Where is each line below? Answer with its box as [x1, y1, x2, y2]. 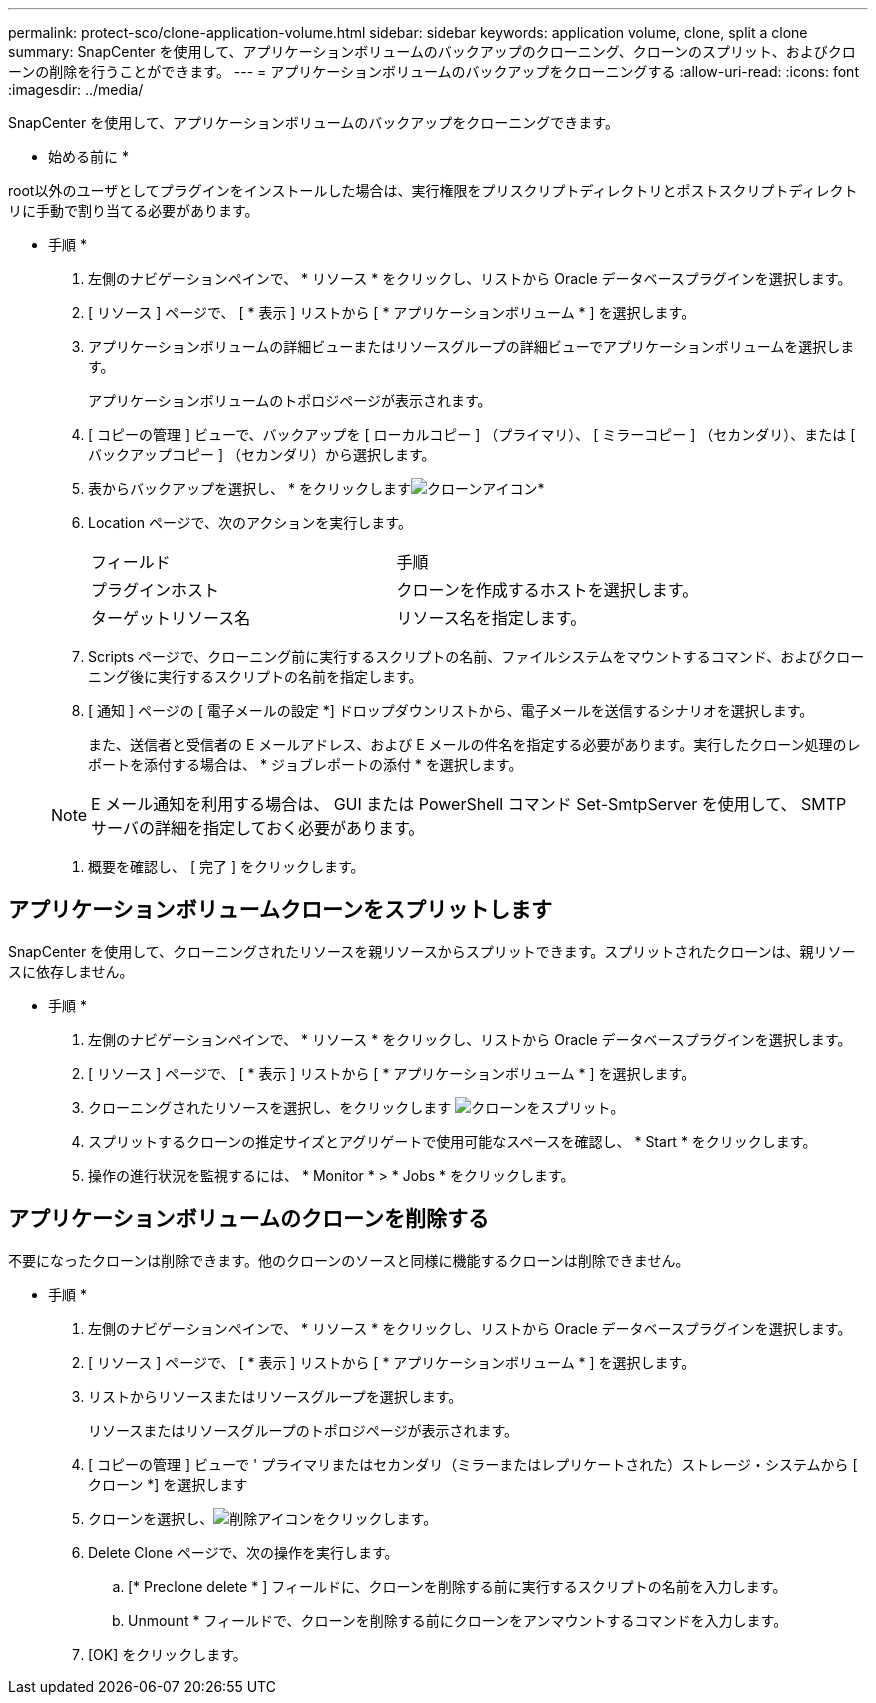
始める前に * [48, 148, 129, 165]
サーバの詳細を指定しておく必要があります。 [91, 818, 425, 838]
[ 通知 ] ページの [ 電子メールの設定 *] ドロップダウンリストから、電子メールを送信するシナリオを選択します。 [88, 702, 814, 719]
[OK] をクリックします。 [88, 1645, 247, 1663]
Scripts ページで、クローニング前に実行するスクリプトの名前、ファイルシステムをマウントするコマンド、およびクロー [88, 648, 865, 665]
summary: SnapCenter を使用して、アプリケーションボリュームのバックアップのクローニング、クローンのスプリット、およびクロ [8, 43, 856, 60]
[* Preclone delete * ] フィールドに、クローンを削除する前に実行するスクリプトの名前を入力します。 [128, 1577, 787, 1595]
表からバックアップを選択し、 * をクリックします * [88, 480, 545, 497]
